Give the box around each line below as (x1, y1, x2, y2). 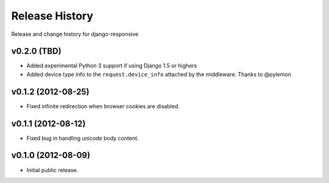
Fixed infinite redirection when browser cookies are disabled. (26, 102, 180, 109)
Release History (11, 9, 94, 22)
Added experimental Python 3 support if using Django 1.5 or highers (26, 62, 197, 69)
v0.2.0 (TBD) (11, 46, 62, 57)
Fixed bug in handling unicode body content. (26, 134, 139, 142)
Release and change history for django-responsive (11, 30, 139, 38)
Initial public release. (26, 166, 79, 173)
